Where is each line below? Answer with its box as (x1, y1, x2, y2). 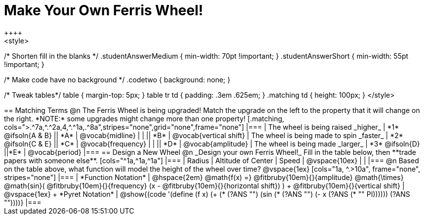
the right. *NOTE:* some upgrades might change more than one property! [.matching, (4, 114, 285, 123)
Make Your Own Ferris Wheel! (4, 2, 203, 19)
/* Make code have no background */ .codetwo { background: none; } (4, 75, 230, 84)
